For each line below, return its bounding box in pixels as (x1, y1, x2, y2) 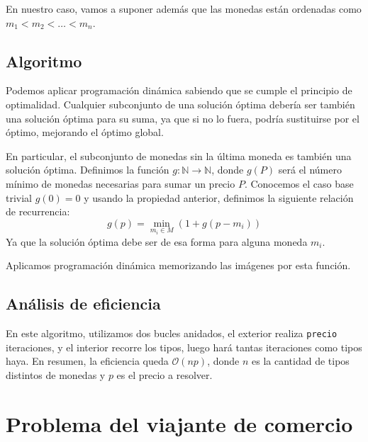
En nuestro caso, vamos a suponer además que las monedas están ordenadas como (6, 1, 362, 16)
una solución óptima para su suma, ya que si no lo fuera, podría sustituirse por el (6, 110, 359, 125)
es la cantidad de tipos (252, 353, 350, 368)
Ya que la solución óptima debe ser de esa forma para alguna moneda (6, 234, 308, 249)
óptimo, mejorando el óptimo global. (6, 125, 164, 140)
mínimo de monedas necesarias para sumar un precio (6, 176, 235, 191)
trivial (6, 190, 33, 205)
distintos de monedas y (6, 367, 106, 382)
